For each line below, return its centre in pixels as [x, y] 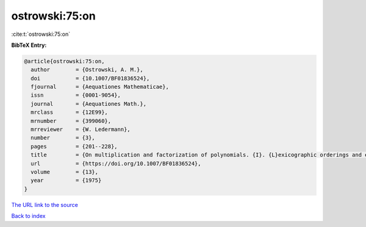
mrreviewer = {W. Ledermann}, [81, 130]
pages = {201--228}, [74, 146]
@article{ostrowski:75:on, [64, 61]
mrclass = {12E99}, [69, 112]
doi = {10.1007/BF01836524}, [90, 78]
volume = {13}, [65, 172]
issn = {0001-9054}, [76, 95]
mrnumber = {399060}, [71, 121]
